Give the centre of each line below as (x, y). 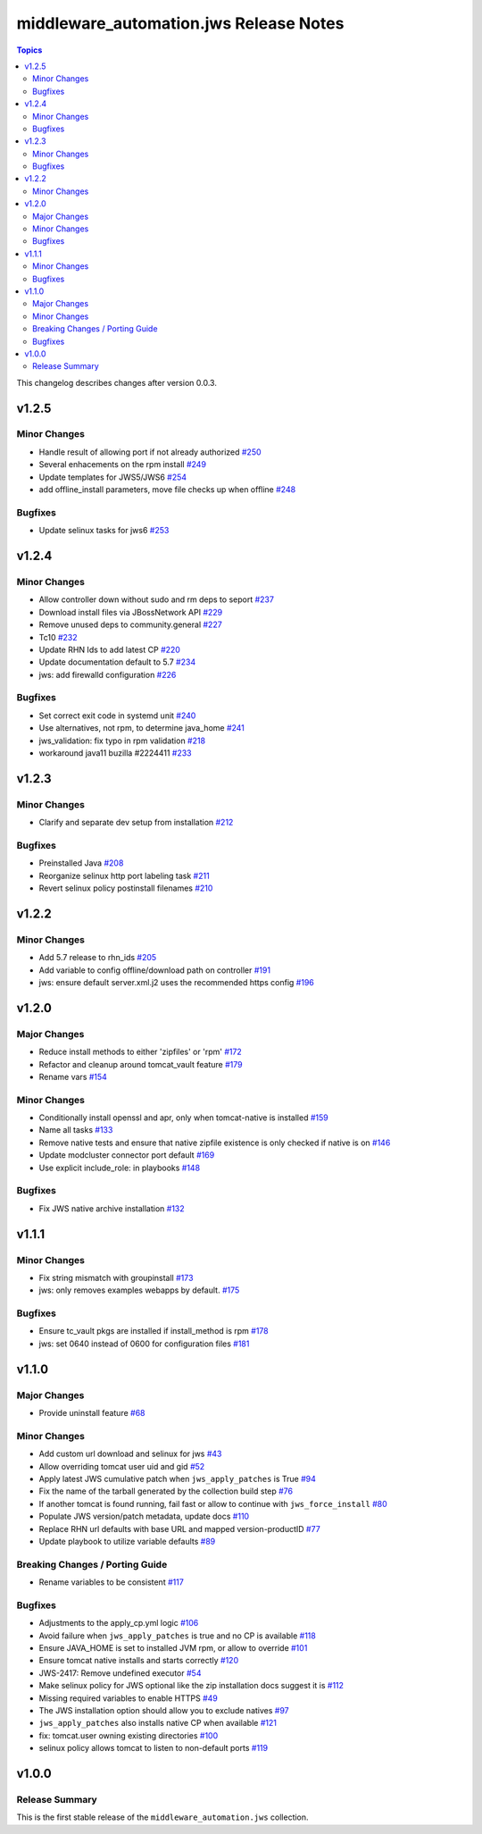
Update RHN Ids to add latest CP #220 (109, 649)
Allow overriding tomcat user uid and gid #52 (122, 1466)
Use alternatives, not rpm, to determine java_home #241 (142, 728)
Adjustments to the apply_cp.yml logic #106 (119, 1623)
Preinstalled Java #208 (81, 863)
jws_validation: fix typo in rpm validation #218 (122, 741)
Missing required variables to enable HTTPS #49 (128, 1698)
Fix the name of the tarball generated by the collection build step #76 (166, 1491)
